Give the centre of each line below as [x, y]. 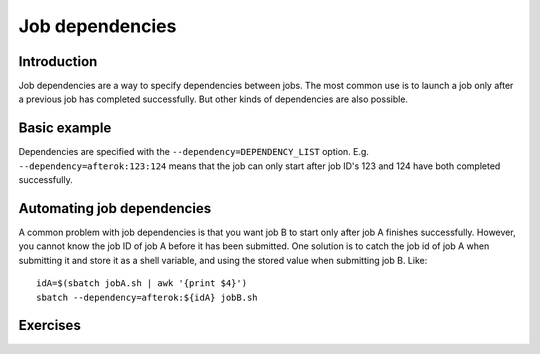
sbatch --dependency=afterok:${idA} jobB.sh [147, 297]
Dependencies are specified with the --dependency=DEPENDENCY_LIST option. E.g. [194, 152]
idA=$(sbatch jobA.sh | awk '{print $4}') [142, 283]
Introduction [58, 61]
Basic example [65, 128]
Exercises [50, 325]
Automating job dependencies [115, 208]
